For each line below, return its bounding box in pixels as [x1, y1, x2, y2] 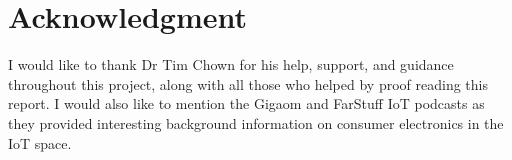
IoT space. [8, 132, 72, 153]
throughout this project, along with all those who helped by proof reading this [8, 73, 488, 94]
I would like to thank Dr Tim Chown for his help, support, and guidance [8, 54, 454, 75]
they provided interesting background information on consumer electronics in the [8, 112, 504, 133]
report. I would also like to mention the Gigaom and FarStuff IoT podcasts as [8, 93, 485, 114]
